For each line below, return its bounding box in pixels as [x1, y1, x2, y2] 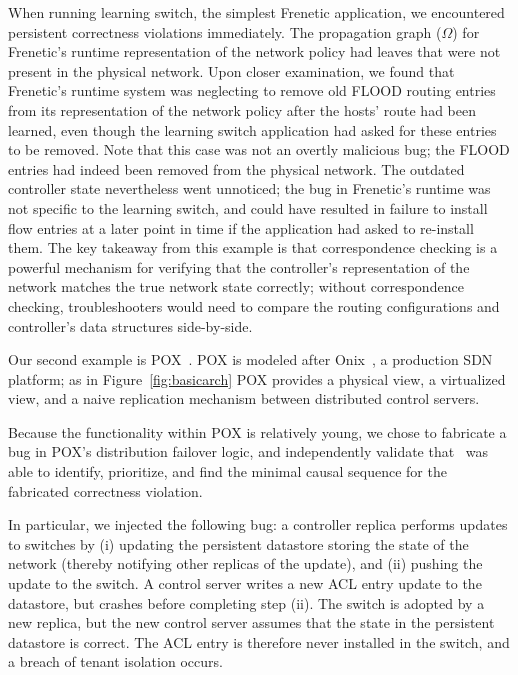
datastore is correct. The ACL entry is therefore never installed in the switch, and [8, 631, 510, 652]
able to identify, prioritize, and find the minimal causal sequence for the [8, 461, 447, 482]
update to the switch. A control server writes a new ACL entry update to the [8, 573, 482, 594]
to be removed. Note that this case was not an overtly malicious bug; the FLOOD [8, 139, 510, 160]
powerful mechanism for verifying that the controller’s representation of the [8, 256, 470, 277]
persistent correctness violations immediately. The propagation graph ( [8, 21, 442, 42]
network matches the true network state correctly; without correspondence [8, 276, 464, 297]
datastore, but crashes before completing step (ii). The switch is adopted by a [8, 592, 485, 613]
